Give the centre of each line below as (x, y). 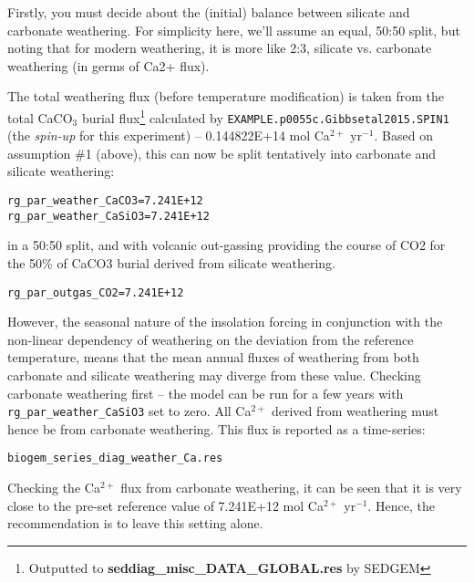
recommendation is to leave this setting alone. (135, 523)
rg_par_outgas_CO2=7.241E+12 (96, 292)
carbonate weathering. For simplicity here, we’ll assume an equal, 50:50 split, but (234, 30)
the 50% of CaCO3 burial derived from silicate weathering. (171, 262)
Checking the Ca (54, 488)
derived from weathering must (355, 411)
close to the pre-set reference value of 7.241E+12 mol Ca (165, 505)
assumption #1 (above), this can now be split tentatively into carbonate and (222, 153)
